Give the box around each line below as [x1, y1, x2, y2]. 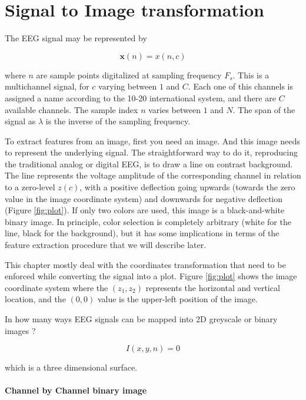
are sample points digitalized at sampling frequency [36, 68, 222, 81]
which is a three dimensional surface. [5, 361, 138, 373]
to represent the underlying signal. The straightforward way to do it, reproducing [5, 146, 298, 158]
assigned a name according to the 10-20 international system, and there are [5, 91, 276, 104]
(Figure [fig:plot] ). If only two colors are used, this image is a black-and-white [5, 204, 285, 216]
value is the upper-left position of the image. [97, 293, 258, 305]
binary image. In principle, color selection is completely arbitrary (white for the [5, 215, 291, 227]
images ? [5, 324, 36, 336]
